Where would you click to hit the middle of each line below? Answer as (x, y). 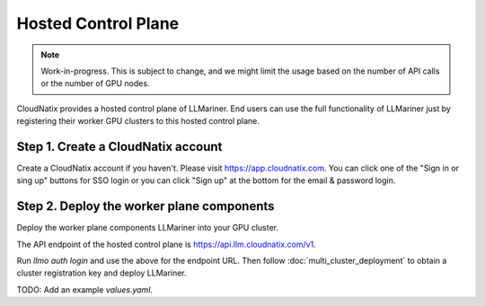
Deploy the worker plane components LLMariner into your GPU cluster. (147, 228)
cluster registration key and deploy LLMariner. (102, 273)
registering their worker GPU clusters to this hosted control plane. (138, 121)
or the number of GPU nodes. (95, 83)
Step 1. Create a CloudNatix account (119, 147)
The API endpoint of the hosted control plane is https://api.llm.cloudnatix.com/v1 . (166, 244)
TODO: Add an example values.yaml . (84, 289)
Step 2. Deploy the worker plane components (145, 206)
